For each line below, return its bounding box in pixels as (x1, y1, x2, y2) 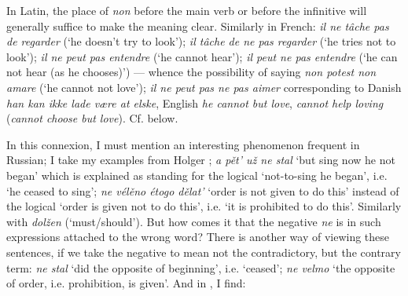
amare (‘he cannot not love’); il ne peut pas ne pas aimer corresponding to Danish (6, 79, 402, 95)
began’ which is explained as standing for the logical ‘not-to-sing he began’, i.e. (6, 166, 388, 183)
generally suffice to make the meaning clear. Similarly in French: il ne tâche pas (6, 17, 389, 34)
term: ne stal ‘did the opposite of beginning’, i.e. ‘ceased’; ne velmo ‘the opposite (6, 259, 395, 276)
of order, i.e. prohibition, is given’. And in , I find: (6, 275, 246, 291)
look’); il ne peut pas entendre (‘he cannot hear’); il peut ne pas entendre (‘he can (6, 48, 398, 64)
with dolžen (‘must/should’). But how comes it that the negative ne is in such (6, 213, 381, 229)
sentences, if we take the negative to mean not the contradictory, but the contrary (6, 243, 401, 260)
